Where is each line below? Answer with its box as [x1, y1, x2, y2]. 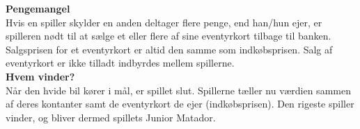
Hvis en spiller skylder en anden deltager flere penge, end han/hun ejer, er [6, 15, 322, 29]
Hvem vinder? [6, 69, 75, 83]
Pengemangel [6, 1, 70, 15]
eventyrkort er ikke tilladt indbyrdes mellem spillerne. [6, 55, 235, 70]
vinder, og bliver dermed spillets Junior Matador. [6, 110, 216, 124]
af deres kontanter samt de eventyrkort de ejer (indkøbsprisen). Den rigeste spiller [6, 96, 354, 111]
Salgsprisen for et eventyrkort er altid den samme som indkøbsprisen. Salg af [6, 42, 333, 56]
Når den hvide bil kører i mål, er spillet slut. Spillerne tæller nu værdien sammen [6, 83, 351, 97]
